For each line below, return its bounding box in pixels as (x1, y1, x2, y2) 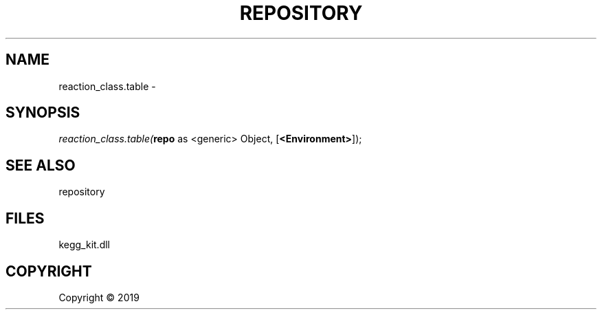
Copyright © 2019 (58, 291, 140, 303)
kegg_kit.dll (58, 239, 110, 251)
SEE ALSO (5, 156, 76, 174)
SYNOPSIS (5, 104, 80, 122)
